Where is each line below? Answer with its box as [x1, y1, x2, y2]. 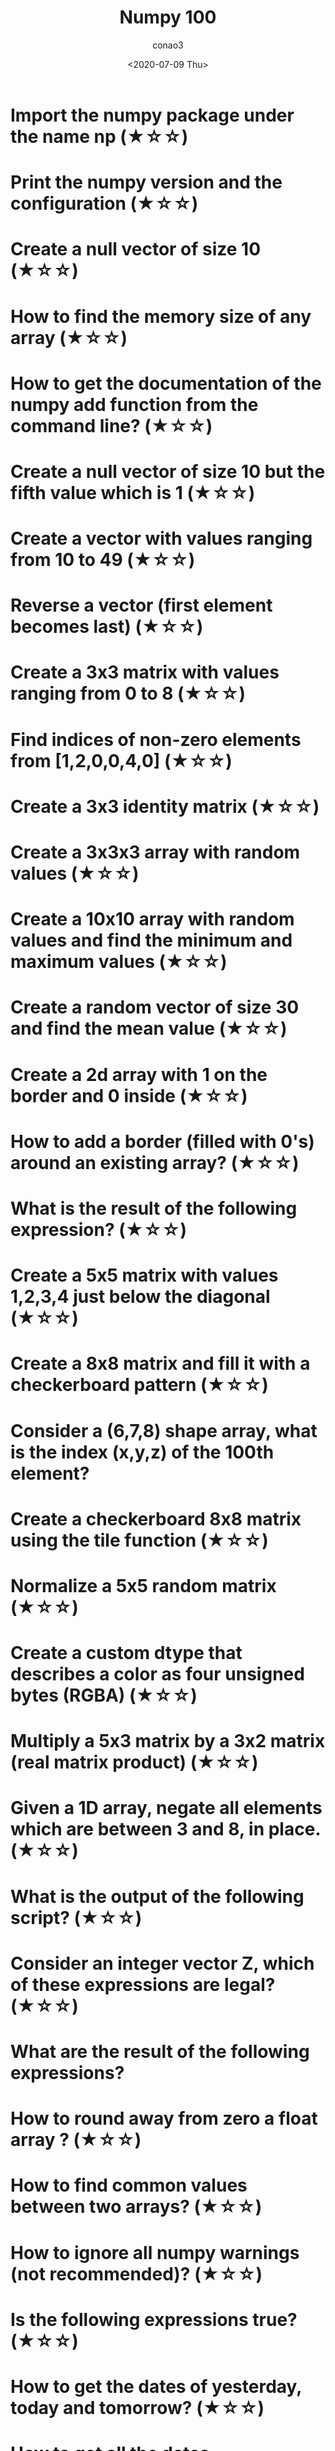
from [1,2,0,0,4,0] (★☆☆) [10, 749, 233, 772]
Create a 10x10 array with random [10, 908, 295, 931]
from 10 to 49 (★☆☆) [10, 549, 196, 571]
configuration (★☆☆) [10, 192, 199, 215]
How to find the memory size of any [10, 305, 312, 328]
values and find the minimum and [10, 929, 293, 952]
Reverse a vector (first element [10, 594, 273, 617]
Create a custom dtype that [10, 1642, 243, 1665]
